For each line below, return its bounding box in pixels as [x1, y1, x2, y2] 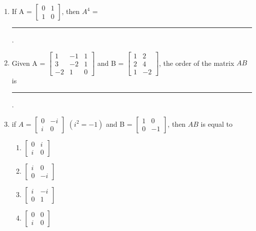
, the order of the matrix [159, 57, 234, 68]
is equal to [200, 118, 233, 129]
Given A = [11, 57, 45, 68]
